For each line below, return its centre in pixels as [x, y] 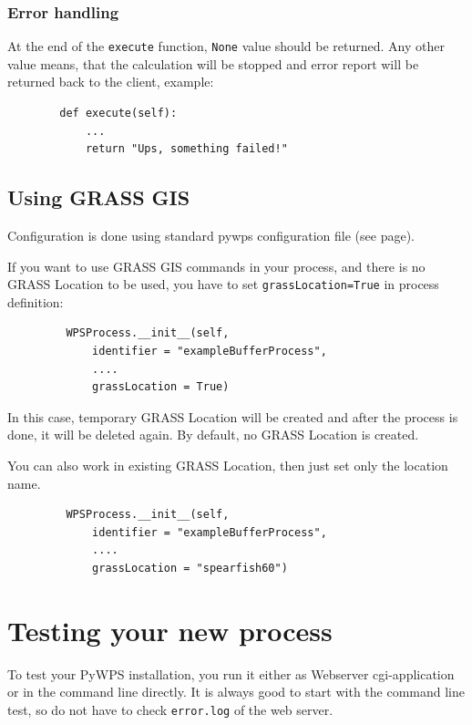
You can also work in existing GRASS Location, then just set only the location [228, 466]
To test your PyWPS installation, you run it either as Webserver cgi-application [231, 673]
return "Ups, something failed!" [186, 149]
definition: [36, 301]
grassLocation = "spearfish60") [190, 569]
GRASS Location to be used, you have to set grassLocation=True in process [223, 284]
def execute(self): [118, 114]
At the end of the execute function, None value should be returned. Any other [226, 46]
